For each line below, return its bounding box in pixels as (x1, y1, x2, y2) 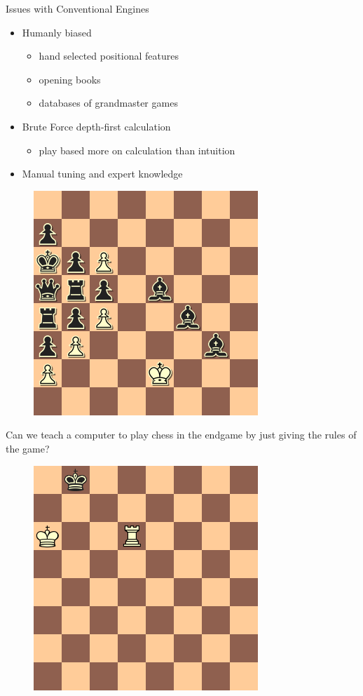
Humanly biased (22, 25, 92, 39)
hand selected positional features (39, 48, 179, 63)
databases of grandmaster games (39, 95, 178, 110)
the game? (6, 441, 50, 455)
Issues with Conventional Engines (6, 1, 149, 15)
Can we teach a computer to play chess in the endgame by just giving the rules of (6, 427, 357, 442)
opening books (39, 72, 101, 86)
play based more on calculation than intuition (39, 142, 235, 157)
